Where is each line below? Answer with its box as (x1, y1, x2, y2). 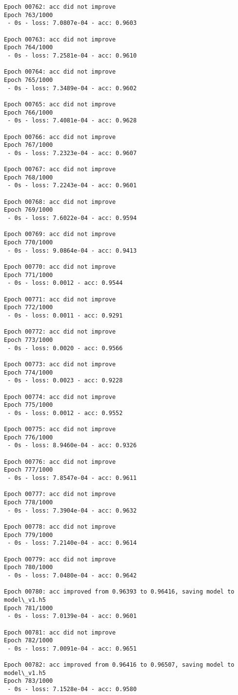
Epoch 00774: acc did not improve (4, 393, 116, 400)
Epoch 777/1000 (4, 466, 53, 474)
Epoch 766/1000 (4, 109, 53, 116)
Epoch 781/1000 (4, 604, 53, 612)
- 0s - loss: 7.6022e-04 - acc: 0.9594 (7, 215, 137, 222)
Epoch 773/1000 (4, 336, 53, 343)
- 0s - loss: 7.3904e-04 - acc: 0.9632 (7, 507, 137, 514)
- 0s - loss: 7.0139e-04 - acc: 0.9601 (7, 613, 137, 620)
